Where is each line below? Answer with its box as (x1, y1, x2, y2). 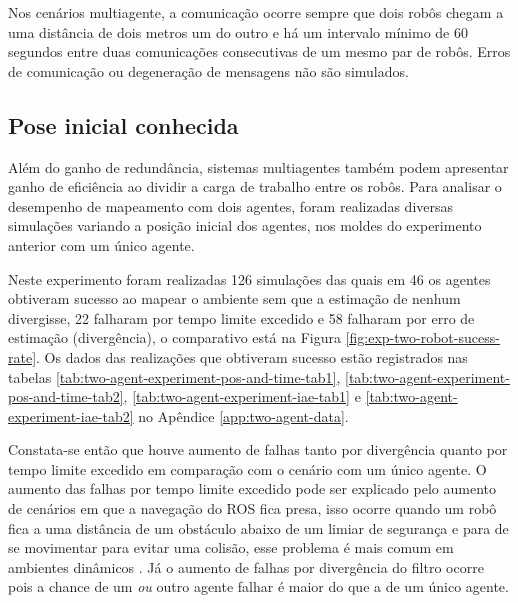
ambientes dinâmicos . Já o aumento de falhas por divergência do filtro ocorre (8, 556, 484, 577)
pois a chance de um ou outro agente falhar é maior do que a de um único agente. (8, 576, 509, 597)
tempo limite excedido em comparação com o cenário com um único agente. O (8, 458, 487, 479)
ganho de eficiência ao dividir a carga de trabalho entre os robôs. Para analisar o (8, 176, 502, 197)
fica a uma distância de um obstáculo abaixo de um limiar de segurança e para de (8, 517, 509, 538)
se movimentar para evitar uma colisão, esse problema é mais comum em (8, 537, 454, 558)
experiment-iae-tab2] (8, 405, 134, 426)
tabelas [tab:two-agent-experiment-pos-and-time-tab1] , (8, 366, 341, 387)
